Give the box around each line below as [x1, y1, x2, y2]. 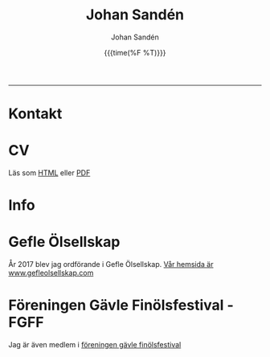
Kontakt [8, 105, 63, 123]
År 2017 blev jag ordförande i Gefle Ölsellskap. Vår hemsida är [8, 260, 214, 269]
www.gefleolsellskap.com [8, 268, 94, 278]
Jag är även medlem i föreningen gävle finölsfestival [8, 340, 182, 350]
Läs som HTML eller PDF [8, 168, 91, 178]
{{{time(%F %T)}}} [104, 47, 166, 57]
